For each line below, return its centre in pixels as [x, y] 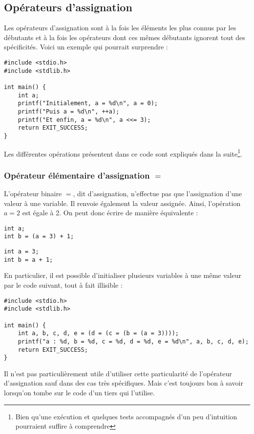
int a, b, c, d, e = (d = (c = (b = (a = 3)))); [98, 333]
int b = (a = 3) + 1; [39, 237]
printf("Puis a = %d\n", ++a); [69, 111]
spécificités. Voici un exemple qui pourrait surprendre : [86, 47]
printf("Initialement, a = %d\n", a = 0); [88, 103]
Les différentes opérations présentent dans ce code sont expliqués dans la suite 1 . [123, 153]
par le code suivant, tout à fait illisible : [63, 285]
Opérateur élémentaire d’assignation [77, 175]
